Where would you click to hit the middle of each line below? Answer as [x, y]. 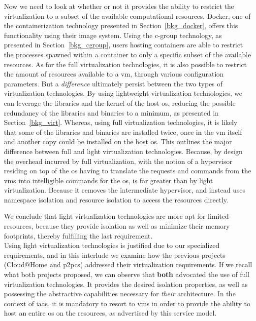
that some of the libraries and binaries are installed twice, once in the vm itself [123, 132]
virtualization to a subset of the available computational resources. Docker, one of [127, 16]
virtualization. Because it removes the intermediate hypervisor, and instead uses [125, 190]
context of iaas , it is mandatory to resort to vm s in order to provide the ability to [127, 303]
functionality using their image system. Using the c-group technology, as [113, 35]
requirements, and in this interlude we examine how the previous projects [115, 255]
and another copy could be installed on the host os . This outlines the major [118, 141]
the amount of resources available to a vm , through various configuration [114, 74]
